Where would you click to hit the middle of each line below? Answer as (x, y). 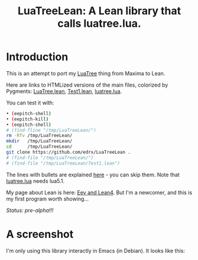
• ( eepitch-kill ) (27, 119)
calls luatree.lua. (99, 23)
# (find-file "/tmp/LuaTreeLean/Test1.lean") (63, 163)
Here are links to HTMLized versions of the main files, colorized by (87, 85)
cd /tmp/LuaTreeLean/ (39, 147)
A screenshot (40, 234)
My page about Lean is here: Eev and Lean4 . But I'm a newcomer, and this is (99, 192)
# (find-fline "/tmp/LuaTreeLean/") (51, 130)
